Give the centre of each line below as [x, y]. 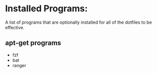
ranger [19, 65]
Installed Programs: [46, 9]
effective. [15, 27]
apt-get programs [33, 43]
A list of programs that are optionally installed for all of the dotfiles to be [79, 22]
